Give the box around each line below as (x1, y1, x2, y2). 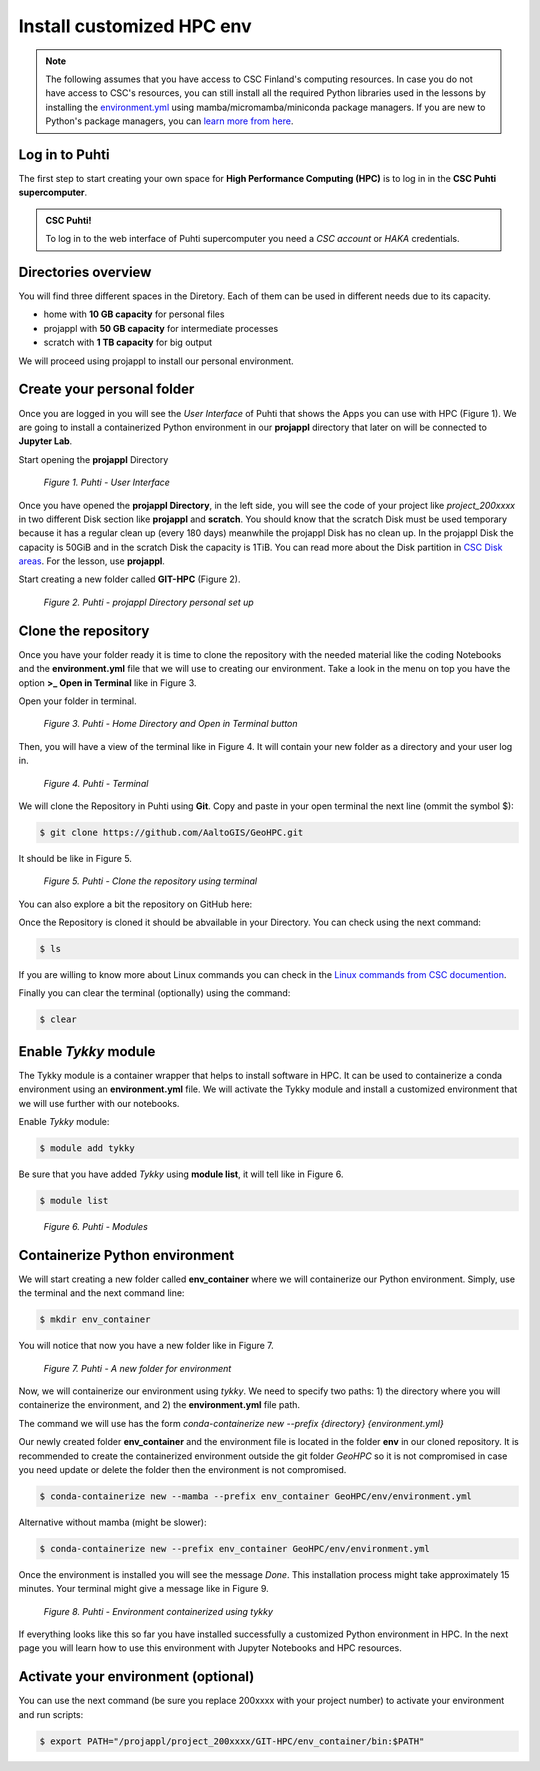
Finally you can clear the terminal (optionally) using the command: (18, 987, 291, 999)
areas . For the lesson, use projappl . (18, 555, 165, 567)
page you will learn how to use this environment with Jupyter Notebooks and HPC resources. (18, 1642, 402, 1654)
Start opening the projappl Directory (18, 453, 169, 465)
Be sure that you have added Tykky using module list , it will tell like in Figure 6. (18, 1168, 344, 1180)
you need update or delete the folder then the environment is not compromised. (18, 1463, 347, 1475)
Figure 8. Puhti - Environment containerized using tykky (43, 1605, 274, 1617)
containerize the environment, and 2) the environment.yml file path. (18, 1399, 300, 1411)
